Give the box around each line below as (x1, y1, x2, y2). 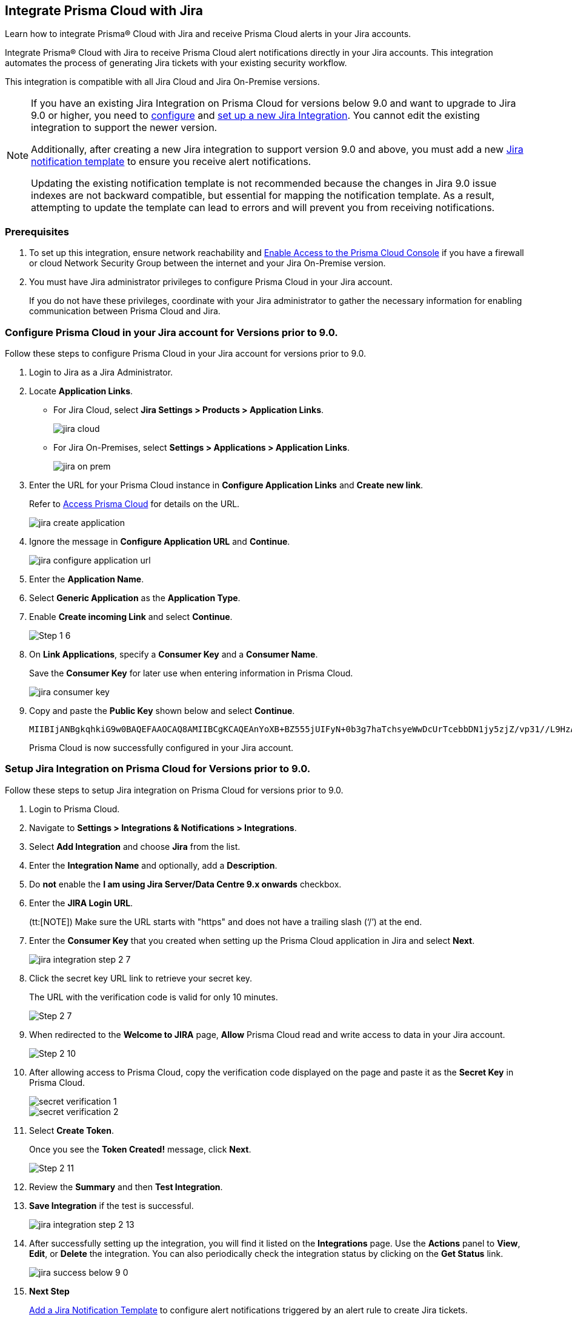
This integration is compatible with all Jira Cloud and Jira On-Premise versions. (5, 76, 320, 87)
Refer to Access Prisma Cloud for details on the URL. (29, 498, 240, 509)
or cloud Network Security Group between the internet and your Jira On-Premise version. (29, 258, 386, 269)
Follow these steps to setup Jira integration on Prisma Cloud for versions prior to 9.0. (5, 784, 344, 795)
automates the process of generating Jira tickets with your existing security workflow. (5, 58, 347, 69)
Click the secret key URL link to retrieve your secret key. (29, 972, 253, 983)
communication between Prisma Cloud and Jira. (29, 306, 221, 317)
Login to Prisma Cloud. (29, 803, 120, 814)
